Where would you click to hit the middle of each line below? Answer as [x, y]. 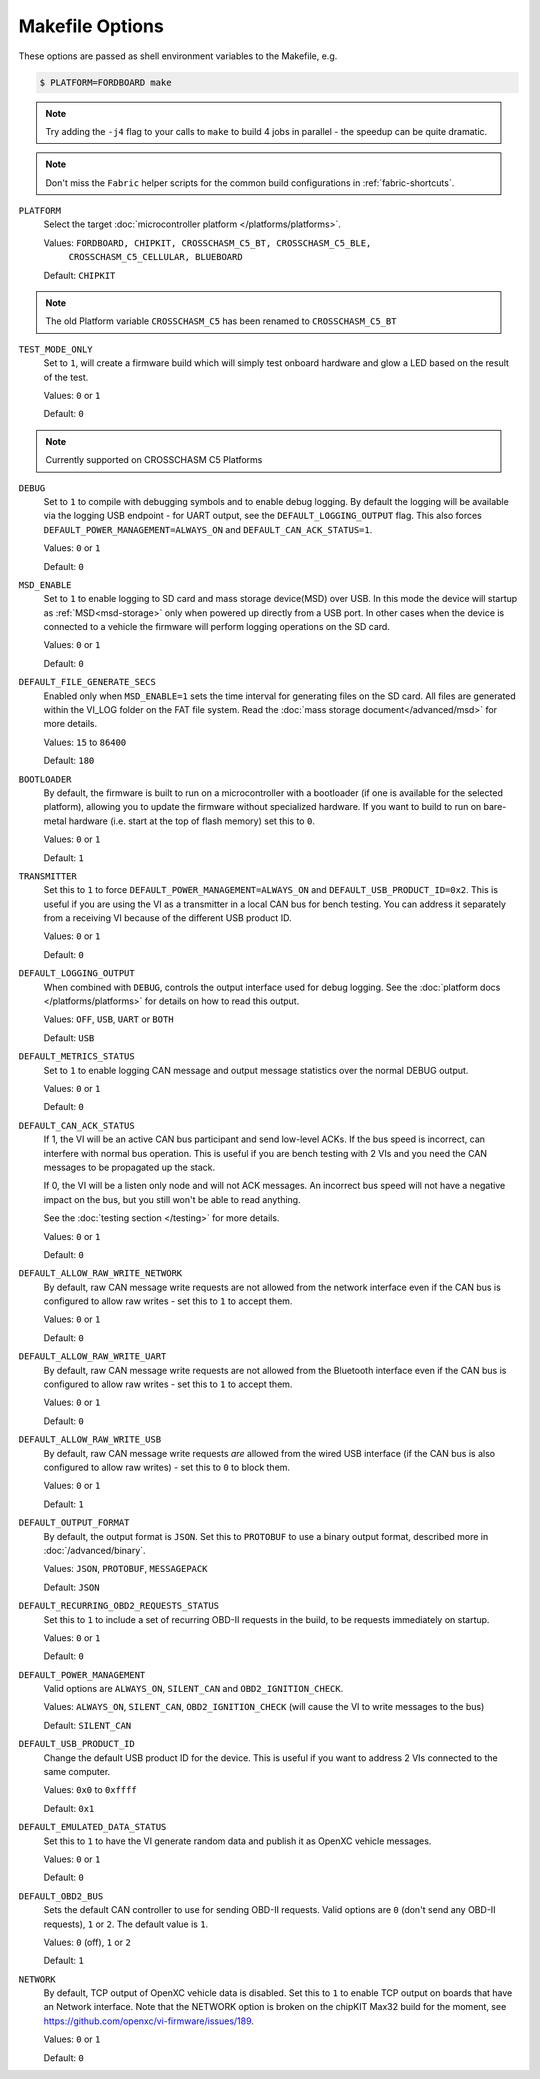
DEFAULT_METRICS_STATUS [76, 1056]
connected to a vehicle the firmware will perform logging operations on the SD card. [216, 627]
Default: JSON [71, 1587]
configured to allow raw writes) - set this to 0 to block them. [166, 1467]
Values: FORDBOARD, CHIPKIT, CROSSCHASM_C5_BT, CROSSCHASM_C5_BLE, [207, 242]
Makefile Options [91, 26]
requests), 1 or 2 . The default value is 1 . [126, 1924]
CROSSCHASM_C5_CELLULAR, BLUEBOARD [156, 257]
